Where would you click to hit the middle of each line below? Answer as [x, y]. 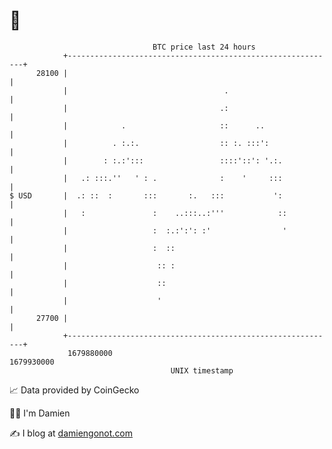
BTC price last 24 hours [204, 47]
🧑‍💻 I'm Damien [40, 413]
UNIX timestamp [202, 370]
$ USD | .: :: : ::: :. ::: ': [146, 195]
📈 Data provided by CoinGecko [74, 390]
